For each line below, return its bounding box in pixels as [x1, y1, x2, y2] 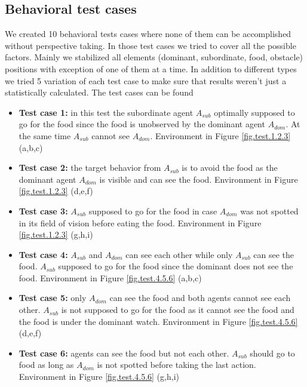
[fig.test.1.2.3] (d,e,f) [19, 185, 93, 197]
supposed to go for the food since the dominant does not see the [58, 260, 293, 272]
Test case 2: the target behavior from [19, 161, 161, 174]
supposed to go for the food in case [88, 204, 217, 217]
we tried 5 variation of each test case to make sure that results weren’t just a [5, 74, 287, 87]
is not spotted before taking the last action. [97, 358, 256, 371]
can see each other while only [125, 248, 233, 260]
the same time [19, 129, 71, 142]
